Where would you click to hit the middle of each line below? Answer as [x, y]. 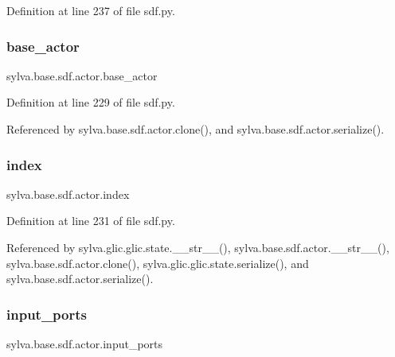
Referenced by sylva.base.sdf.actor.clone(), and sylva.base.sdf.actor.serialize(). [196, 129]
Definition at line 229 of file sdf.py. [91, 102]
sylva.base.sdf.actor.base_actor [82, 75]
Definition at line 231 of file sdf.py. [91, 221]
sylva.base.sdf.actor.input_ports [85, 343]
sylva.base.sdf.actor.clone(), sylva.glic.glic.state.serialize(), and [158, 263]
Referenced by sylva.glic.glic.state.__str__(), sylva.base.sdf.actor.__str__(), [198, 247]
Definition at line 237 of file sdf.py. [91, 10]
